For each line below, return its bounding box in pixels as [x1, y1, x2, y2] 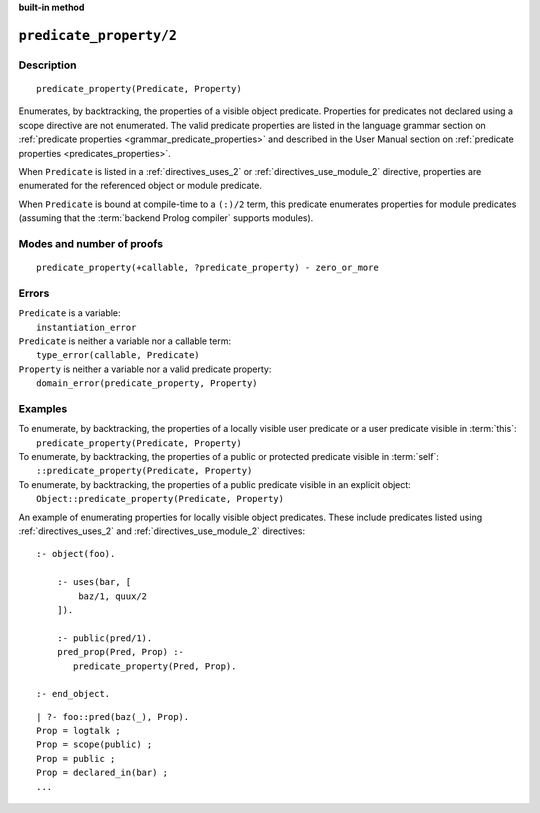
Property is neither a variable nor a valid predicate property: [18, 363, 272, 375]
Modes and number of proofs [18, 236, 164, 250]
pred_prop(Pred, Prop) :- [56, 646, 185, 658]
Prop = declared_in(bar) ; [36, 767, 169, 779]
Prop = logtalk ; [36, 725, 121, 737]
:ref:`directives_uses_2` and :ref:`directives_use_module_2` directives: [18, 525, 305, 537]
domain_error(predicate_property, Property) [36, 378, 259, 389]
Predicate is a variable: [18, 307, 121, 319]
